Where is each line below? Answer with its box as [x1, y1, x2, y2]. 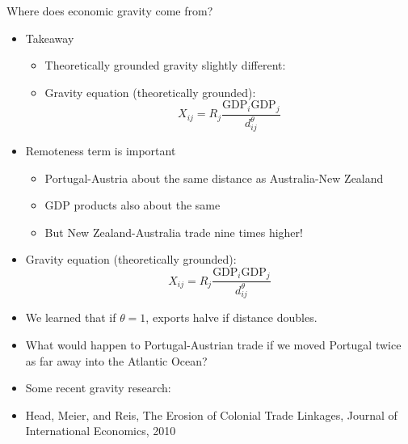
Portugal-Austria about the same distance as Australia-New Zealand [44, 169, 384, 186]
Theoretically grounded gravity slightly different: [44, 57, 286, 74]
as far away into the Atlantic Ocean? [25, 352, 208, 369]
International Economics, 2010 [25, 422, 176, 439]
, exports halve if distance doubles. [145, 309, 318, 326]
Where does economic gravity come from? [6, 2, 213, 19]
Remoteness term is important [25, 142, 176, 159]
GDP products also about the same [44, 197, 221, 214]
